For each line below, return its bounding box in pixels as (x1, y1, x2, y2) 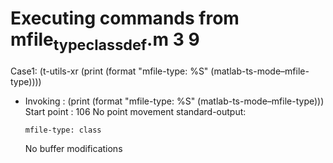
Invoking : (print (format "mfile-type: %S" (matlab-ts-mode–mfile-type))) (24, 95, 325, 107)
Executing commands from (10, 7, 240, 30)
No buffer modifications (24, 142, 123, 154)
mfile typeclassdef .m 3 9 (10, 28, 200, 54)
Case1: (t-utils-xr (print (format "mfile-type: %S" (10, 65, 209, 77)
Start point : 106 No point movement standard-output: (24, 105, 247, 117)
